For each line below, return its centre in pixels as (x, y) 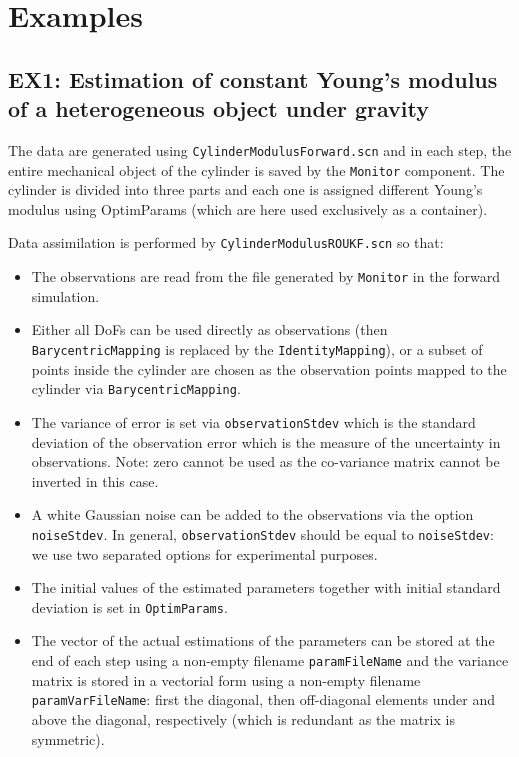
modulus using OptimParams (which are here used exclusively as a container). (248, 208)
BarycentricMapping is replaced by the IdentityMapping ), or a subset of (257, 348)
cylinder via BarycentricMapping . (136, 388)
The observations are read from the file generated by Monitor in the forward (266, 276)
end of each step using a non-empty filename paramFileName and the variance (270, 660)
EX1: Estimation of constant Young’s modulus (253, 78)
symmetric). (68, 738)
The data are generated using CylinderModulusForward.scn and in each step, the (260, 149)
